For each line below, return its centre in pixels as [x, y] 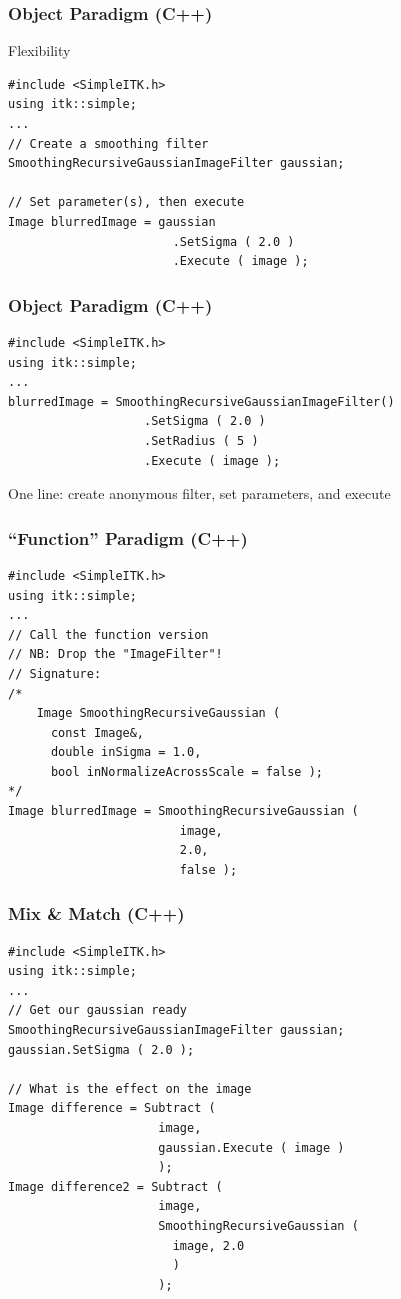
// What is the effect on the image [130, 1088]
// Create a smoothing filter [108, 143]
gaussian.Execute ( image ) [251, 1147]
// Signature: [55, 673]
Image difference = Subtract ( [112, 1108]
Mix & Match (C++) [96, 913]
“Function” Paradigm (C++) [128, 537]
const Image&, [97, 732]
